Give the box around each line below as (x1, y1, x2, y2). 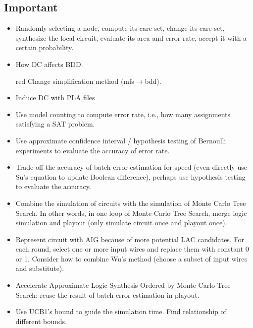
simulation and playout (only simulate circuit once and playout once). (15, 217, 227, 228)
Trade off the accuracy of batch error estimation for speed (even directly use (15, 162, 247, 172)
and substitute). (15, 263, 64, 273)
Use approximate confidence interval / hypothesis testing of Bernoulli (15, 135, 226, 145)
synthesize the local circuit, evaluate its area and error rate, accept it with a (15, 32, 247, 43)
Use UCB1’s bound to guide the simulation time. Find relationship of (15, 306, 226, 317)
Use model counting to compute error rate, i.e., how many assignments (15, 109, 231, 119)
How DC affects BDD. (15, 59, 83, 69)
